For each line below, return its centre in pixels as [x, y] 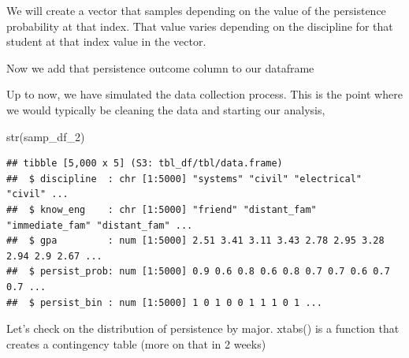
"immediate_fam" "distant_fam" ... [100, 225]
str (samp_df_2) [46, 136]
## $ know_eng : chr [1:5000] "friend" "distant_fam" [162, 209]
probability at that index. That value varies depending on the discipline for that [200, 26]
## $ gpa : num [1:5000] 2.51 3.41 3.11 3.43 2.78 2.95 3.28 [195, 241]
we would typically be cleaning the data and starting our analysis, [166, 109]
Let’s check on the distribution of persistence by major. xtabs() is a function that [203, 328]
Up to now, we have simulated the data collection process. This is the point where [204, 94]
